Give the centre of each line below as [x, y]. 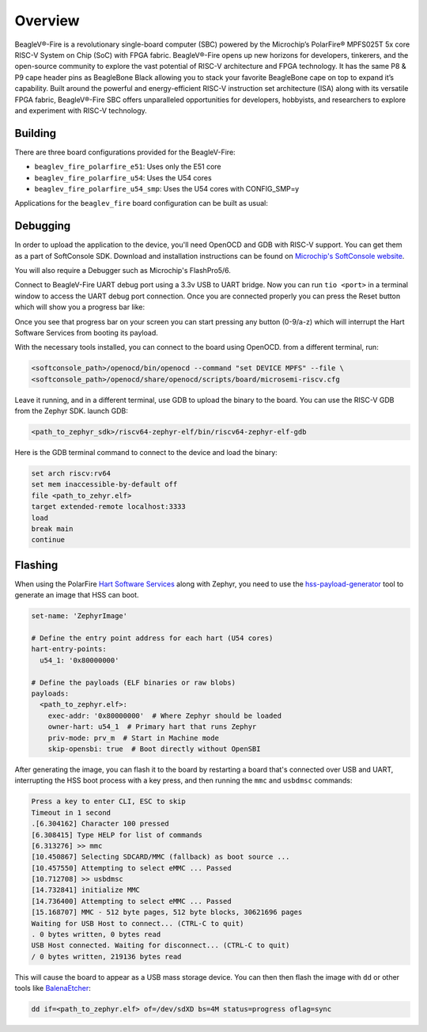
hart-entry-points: [69, 649]
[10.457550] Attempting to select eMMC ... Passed [132, 868]
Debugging [43, 226]
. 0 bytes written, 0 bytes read [96, 935]
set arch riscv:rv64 [71, 474]
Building [36, 133]
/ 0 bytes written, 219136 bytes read [106, 956]
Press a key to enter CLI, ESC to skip [108, 802]
